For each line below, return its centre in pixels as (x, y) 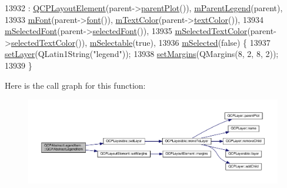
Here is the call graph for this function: (75, 85)
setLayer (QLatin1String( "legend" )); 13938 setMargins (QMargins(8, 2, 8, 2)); (142, 54)
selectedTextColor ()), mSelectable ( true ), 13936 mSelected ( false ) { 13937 (141, 42)
